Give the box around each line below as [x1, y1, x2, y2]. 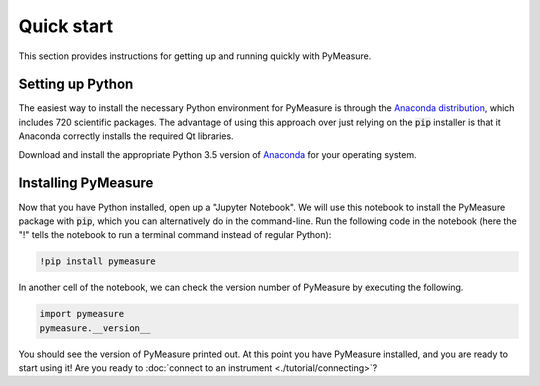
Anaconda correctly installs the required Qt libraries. [18, 130, 234, 142]
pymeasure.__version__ [39, 322, 151, 334]
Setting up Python [18, 76, 134, 93]
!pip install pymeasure [39, 256, 157, 267]
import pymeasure [39, 308, 125, 320]
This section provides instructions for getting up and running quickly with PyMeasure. [18, 50, 372, 62]
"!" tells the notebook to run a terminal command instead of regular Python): [18, 229, 332, 241]
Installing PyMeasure [18, 175, 154, 192]
